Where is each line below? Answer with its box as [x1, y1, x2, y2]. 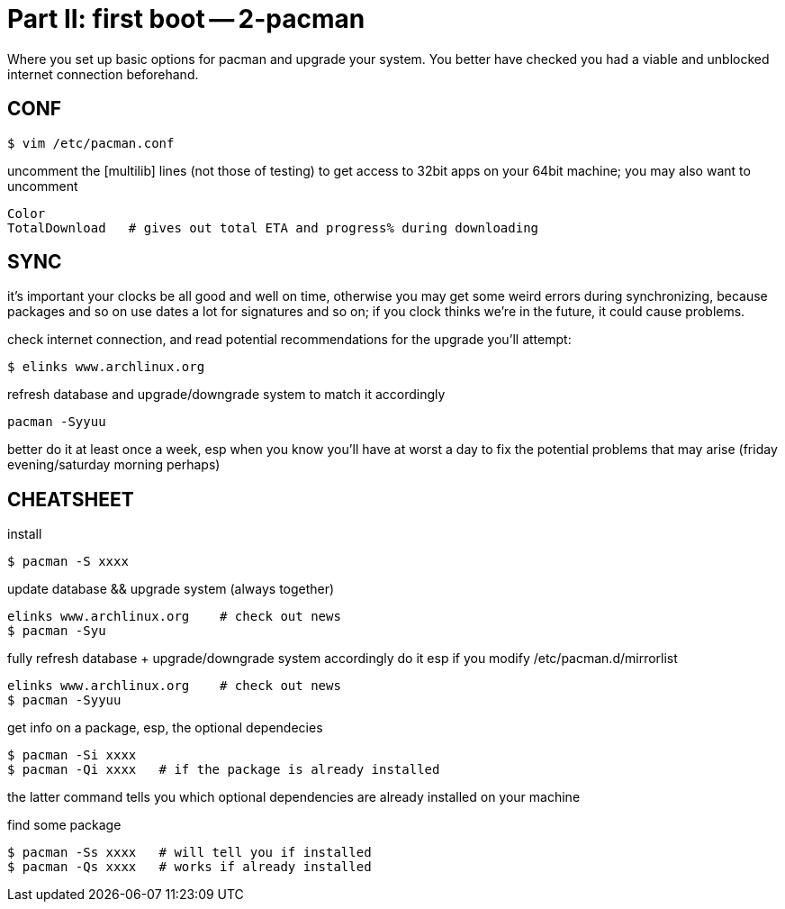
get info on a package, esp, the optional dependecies [7, 720, 323, 736]
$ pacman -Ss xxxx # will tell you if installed [7, 845, 372, 860]
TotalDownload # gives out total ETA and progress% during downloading [7, 220, 539, 235]
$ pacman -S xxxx [7, 554, 129, 569]
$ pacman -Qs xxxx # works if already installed [7, 859, 372, 875]
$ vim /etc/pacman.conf [7, 135, 175, 150]
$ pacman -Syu [7, 623, 106, 639]
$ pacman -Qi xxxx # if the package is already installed [7, 762, 440, 777]
